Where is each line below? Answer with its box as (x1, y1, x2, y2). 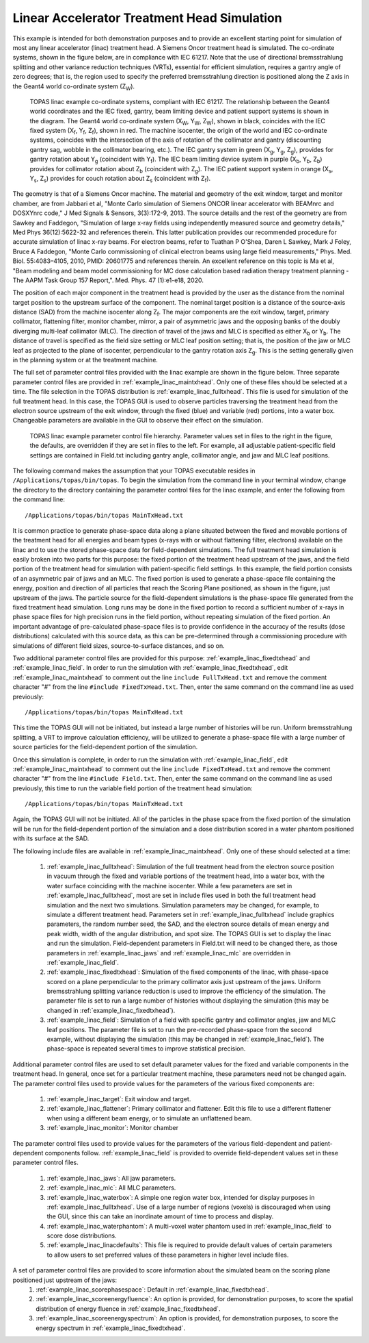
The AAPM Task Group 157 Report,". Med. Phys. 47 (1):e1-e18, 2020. (12, 276, 204, 284)
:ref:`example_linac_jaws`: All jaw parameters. (46, 1174, 176, 1182)
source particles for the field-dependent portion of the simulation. (12, 743, 198, 751)
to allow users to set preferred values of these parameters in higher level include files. (46, 1251, 289, 1259)
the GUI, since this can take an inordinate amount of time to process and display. (46, 1212, 274, 1220)
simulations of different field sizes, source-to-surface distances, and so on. (12, 641, 225, 650)
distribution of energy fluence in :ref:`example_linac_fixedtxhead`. (36, 1305, 221, 1313)
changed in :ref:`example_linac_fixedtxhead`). (46, 1006, 176, 1014)
